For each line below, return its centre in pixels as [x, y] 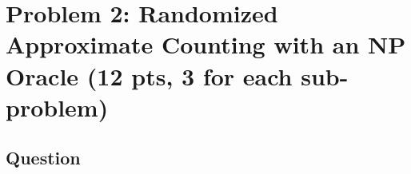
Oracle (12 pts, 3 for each [149, 75]
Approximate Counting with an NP [206, 44]
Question [43, 158]
